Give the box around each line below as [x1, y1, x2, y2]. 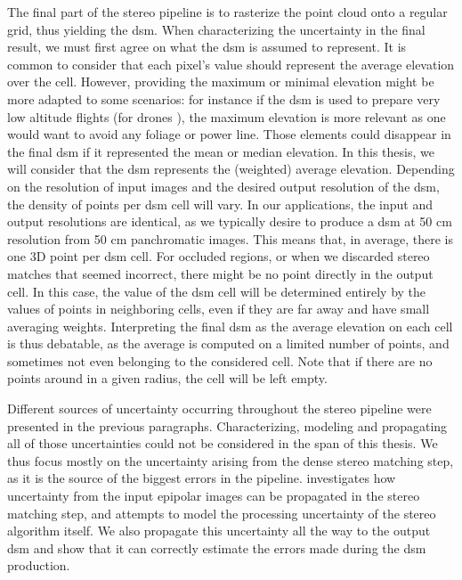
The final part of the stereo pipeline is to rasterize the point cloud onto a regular [7, 3, 448, 20]
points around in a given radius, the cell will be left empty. [7, 369, 328, 388]
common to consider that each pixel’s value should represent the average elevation [7, 54, 455, 73]
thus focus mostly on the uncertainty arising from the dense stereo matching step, [7, 451, 454, 470]
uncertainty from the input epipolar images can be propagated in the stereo [7, 486, 420, 505]
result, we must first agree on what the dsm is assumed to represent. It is [7, 37, 407, 56]
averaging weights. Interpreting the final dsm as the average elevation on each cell [7, 316, 453, 335]
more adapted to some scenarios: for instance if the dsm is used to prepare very [7, 89, 441, 108]
